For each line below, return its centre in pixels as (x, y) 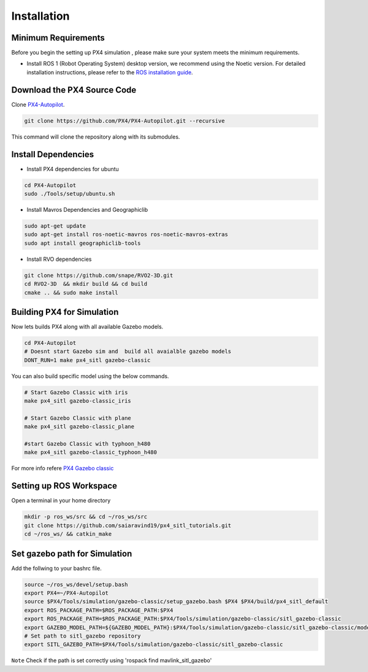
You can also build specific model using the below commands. (90, 376)
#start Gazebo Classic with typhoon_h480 (87, 444)
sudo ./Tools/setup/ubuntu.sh (70, 194)
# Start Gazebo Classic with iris (76, 392)
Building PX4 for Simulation (65, 312)
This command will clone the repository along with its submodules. (96, 137)
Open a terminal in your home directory (61, 501)
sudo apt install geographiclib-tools (82, 243)
